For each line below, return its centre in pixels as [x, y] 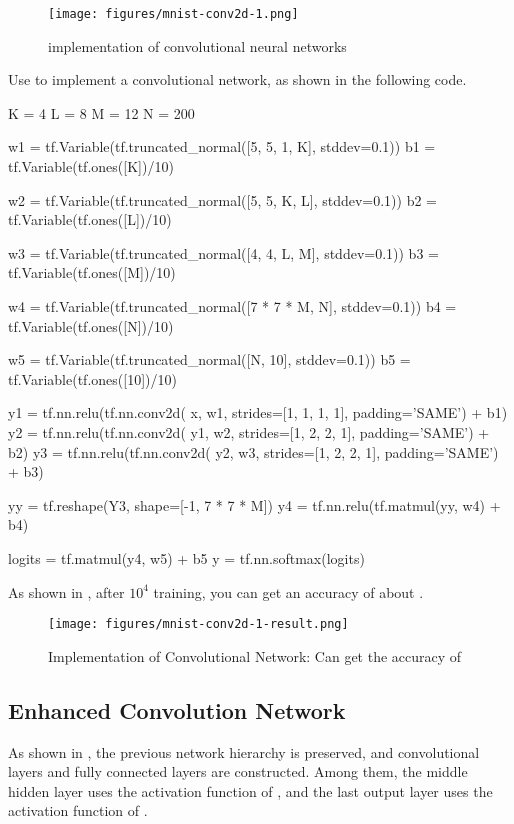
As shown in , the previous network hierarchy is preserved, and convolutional [244, 751]
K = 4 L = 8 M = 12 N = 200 [101, 112]
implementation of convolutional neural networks [197, 45]
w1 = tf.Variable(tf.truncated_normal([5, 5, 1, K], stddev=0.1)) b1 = [222, 146]
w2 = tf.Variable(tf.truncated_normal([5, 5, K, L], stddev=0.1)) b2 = [223, 199]
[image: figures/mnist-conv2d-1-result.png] [198, 624]
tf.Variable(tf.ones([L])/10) [90, 219]
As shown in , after [66, 591]
